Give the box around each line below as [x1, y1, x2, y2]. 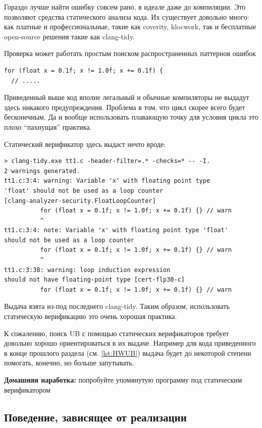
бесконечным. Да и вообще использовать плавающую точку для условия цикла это [4, 112, 258, 122]
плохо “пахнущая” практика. [4, 121, 92, 132]
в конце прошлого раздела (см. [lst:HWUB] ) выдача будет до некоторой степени [4, 347, 251, 358]
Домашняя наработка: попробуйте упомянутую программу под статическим [4, 375, 242, 385]
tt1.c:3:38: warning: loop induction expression [4, 266, 171, 274]
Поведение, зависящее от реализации [4, 409, 187, 424]
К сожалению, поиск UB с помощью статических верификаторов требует [4, 328, 229, 338]
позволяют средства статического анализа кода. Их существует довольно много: [4, 11, 249, 22]
